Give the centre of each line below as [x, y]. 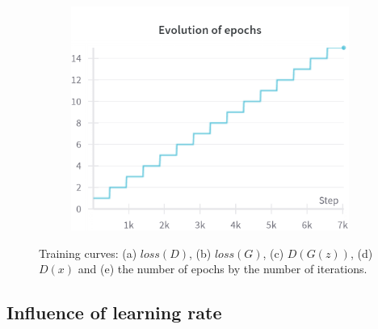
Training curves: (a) [88, 253]
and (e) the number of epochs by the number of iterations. [223, 269]
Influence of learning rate [114, 312]
